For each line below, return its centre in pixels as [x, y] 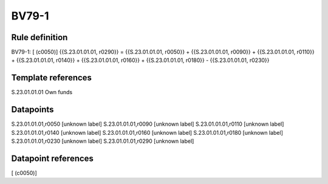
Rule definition [39, 37]
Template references [52, 78]
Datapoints [32, 110]
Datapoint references [53, 158]
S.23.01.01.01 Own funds [42, 92]
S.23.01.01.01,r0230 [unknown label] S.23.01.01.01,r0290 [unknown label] [103, 141]
